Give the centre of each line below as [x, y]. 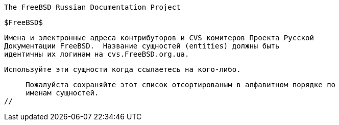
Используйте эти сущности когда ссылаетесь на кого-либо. [123, 69]
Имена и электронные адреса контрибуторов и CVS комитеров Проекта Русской [159, 38]
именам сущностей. [62, 93]
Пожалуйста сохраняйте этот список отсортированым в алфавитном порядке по [181, 85]
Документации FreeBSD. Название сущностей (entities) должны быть [142, 46]
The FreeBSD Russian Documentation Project [92, 7]
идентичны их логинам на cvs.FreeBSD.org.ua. [97, 54]
